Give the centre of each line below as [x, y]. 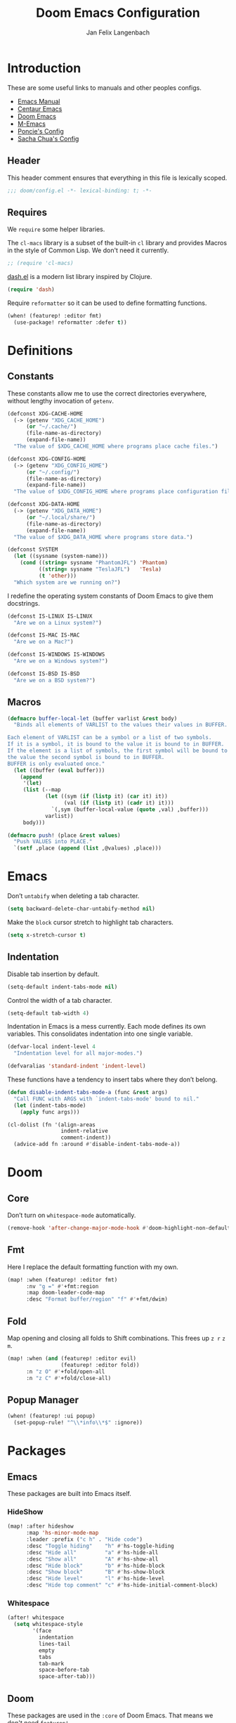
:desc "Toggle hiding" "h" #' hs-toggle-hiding [100, 1546]
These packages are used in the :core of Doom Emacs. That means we [110, 1715]
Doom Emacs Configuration [118, 13]
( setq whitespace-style [48, 1625]
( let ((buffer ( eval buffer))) [59, 770]
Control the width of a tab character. [60, 1000]
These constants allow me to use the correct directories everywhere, [107, 393]
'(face [42, 1631]
